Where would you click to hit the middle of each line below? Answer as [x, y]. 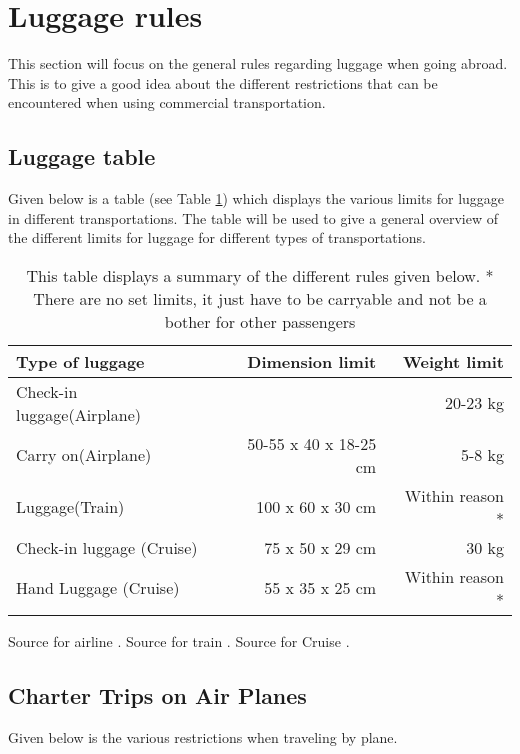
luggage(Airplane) [78, 414]
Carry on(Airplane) [84, 455]
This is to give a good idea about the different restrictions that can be [223, 82]
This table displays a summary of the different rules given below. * [260, 275]
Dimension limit [312, 361]
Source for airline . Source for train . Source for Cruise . [179, 640]
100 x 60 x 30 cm [316, 507]
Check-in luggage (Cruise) [107, 547]
